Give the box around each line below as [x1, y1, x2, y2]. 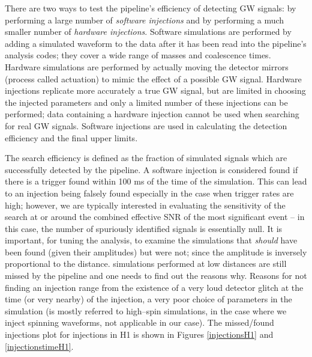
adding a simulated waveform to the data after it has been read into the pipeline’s [5, 37, 307, 49]
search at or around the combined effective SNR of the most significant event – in [5, 210, 305, 223]
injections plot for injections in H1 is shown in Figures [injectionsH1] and [5, 328, 274, 341]
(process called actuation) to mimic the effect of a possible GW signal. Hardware [5, 72, 302, 85]
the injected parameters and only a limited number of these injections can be [5, 96, 288, 108]
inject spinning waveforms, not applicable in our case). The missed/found [5, 316, 274, 329]
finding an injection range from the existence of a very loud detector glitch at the [5, 281, 304, 293]
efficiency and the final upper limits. [5, 131, 138, 144]
